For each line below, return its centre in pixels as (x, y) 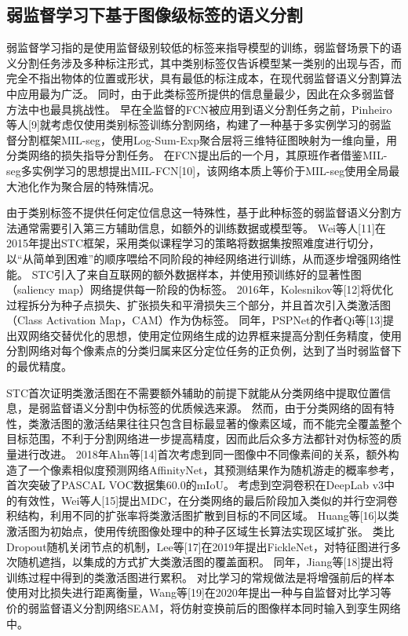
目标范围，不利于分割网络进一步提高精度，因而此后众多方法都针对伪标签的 (199, 439)
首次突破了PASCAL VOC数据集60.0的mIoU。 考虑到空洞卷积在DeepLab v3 (195, 485)
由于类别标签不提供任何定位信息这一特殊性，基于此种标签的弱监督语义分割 (199, 212)
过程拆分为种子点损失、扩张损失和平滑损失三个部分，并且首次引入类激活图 (199, 304)
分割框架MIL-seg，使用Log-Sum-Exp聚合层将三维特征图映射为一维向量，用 (207, 139)
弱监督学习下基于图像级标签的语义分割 (155, 15)
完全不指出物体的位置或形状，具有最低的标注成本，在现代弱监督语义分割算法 (204, 78)
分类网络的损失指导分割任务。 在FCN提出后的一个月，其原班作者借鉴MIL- (197, 155)
